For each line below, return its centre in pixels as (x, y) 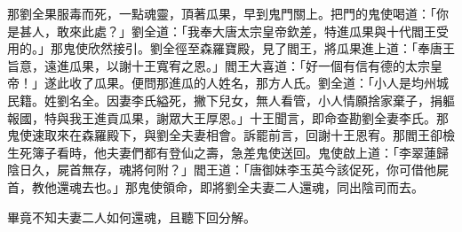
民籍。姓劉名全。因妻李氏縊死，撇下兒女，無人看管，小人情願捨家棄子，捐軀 (231, 100)
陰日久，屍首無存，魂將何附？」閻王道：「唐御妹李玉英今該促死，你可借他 (222, 170)
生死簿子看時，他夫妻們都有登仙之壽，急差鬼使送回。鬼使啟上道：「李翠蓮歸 (228, 152)
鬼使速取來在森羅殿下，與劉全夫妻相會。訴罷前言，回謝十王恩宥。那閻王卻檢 (231, 135)
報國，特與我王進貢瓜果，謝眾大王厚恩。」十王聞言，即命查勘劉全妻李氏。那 (228, 117)
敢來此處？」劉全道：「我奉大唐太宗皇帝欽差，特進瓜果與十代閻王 (246, 31)
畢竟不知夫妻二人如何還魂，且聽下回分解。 (131, 217)
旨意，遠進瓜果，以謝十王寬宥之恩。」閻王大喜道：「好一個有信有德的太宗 (219, 65)
